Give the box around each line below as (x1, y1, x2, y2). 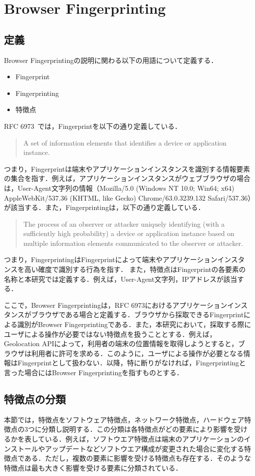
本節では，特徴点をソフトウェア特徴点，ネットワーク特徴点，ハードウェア (4, 414, 244, 424)
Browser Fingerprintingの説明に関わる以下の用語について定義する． (4, 55, 218, 65)
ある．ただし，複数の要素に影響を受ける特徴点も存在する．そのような (24, 453, 251, 463)
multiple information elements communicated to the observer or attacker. (23, 238, 243, 248)
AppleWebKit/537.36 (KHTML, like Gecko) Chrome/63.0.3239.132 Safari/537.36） (4, 192, 252, 203)
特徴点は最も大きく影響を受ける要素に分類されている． (4, 462, 182, 473)
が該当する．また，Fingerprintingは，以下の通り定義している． (4, 202, 205, 212)
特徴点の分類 (4, 391, 66, 406)
